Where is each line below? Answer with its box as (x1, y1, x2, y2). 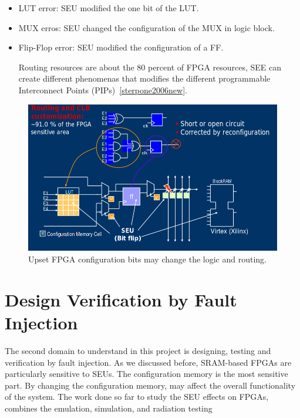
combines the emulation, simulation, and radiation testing (5, 402, 213, 414)
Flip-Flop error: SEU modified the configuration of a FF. (18, 41, 224, 53)
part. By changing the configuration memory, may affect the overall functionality (5, 379, 296, 391)
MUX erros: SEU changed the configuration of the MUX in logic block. (18, 21, 275, 33)
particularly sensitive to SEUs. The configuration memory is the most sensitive (5, 368, 288, 380)
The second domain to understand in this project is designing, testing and (5, 344, 271, 356)
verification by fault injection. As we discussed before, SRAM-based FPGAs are (5, 356, 292, 368)
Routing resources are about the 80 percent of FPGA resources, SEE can (18, 60, 282, 73)
